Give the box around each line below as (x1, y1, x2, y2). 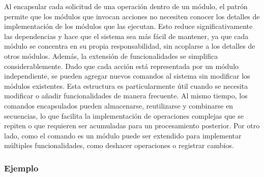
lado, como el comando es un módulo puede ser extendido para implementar (4, 130, 242, 140)
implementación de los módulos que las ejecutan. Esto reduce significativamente (4, 21, 253, 31)
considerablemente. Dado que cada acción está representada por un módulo (4, 60, 239, 71)
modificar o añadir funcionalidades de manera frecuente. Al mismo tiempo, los (4, 90, 248, 101)
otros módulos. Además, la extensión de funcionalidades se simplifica (4, 50, 218, 61)
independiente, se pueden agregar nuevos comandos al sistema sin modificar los (4, 70, 250, 81)
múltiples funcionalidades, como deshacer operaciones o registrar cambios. (4, 140, 234, 151)
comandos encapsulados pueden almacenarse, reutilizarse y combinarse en (4, 100, 233, 111)
